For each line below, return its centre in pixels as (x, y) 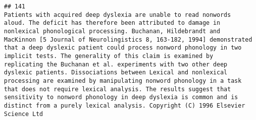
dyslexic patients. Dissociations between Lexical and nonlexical (116, 73)
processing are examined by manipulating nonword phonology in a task (123, 81)
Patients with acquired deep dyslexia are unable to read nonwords (118, 15)
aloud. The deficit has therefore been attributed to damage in (112, 23)
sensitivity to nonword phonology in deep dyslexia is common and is (121, 97)
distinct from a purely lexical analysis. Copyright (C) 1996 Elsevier (125, 105)
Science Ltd (24, 114)
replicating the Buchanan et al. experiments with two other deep (116, 64)
